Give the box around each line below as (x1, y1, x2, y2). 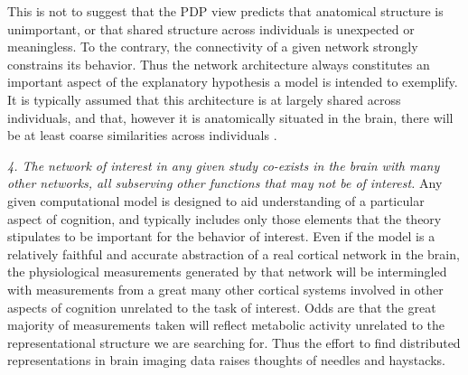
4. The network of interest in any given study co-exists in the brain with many (7, 155, 440, 174)
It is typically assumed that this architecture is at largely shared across (7, 89, 401, 108)
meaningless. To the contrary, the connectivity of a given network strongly (7, 37, 418, 56)
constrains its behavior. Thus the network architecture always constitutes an (7, 54, 430, 73)
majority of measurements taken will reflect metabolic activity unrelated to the (7, 315, 445, 334)
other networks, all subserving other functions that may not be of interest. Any (7, 173, 443, 192)
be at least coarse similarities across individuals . (7, 126, 277, 145)
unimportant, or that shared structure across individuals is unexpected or (7, 19, 415, 38)
